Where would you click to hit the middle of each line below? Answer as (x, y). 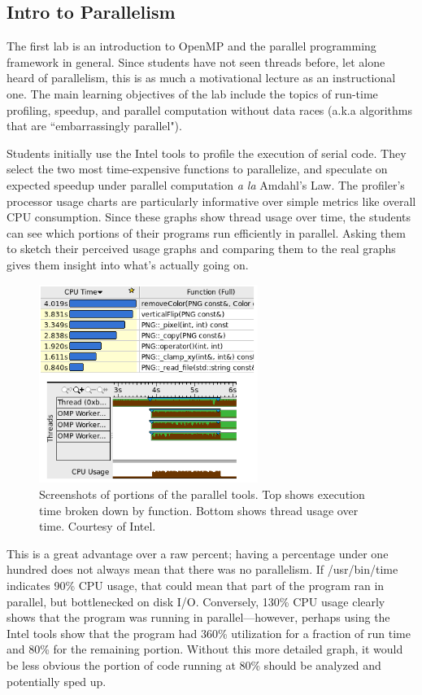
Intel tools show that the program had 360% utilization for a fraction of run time (209, 633)
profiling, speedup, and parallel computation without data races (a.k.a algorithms (210, 109)
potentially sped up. (57, 681)
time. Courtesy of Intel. (98, 526)
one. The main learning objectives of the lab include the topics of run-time (192, 93)
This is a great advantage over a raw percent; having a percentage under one (198, 553)
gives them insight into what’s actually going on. (128, 264)
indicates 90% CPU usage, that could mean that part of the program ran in (196, 585)
